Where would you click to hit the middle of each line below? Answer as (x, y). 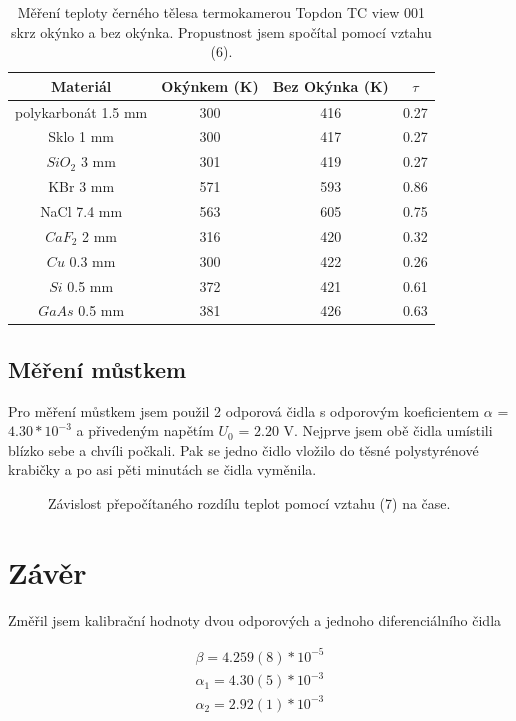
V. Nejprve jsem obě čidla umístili (388, 430)
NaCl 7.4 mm (81, 211)
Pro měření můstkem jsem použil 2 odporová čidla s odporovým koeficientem (244, 410)
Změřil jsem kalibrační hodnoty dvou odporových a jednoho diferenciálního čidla (255, 619)
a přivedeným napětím (145, 430)
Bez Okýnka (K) (330, 85)
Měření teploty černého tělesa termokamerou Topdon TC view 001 (221, 12)
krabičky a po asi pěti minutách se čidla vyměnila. (162, 469)
